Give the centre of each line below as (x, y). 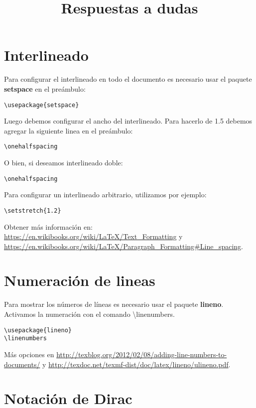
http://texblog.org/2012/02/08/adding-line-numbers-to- (142, 354)
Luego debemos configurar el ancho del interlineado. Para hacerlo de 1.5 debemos (128, 121)
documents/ (22, 364)
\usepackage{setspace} (42, 105)
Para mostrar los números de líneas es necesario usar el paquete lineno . (114, 304)
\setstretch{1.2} (33, 210)
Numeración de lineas (80, 280)
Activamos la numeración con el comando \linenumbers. (89, 314)
